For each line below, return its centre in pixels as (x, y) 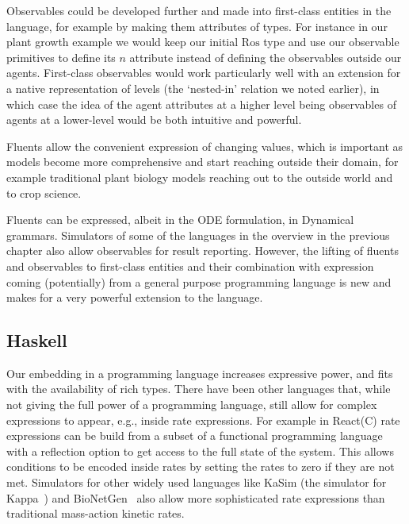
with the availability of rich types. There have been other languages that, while (199, 389)
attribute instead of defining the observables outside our (266, 57)
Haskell (37, 340)
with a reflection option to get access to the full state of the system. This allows (200, 451)
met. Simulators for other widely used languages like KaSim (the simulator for (197, 482)
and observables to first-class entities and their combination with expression (190, 266)
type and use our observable (331, 42)
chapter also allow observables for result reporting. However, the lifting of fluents (203, 250)
